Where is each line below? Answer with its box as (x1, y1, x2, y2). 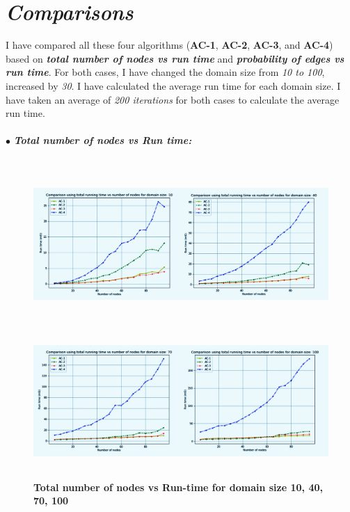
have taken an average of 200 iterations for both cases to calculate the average (6, 92, 340, 106)
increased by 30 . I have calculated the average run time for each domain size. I (6, 78, 341, 93)
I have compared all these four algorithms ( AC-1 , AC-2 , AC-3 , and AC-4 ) (6, 38, 333, 52)
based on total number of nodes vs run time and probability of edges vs (6, 51, 344, 65)
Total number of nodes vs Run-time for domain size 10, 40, (33, 479, 323, 494)
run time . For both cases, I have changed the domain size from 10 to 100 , (6, 65, 325, 79)
